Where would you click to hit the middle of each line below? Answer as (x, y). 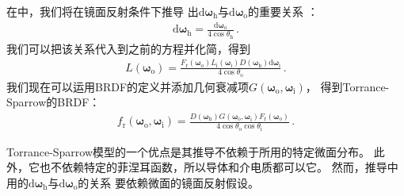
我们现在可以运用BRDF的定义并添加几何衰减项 (128, 86)
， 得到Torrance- (347, 86)
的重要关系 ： (283, 11)
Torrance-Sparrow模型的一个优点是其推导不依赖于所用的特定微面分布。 (189, 151)
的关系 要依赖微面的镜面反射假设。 (168, 182)
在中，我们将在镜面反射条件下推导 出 (103, 11)
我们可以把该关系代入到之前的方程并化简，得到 (128, 48)
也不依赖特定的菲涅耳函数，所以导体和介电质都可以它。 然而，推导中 (219, 167)
